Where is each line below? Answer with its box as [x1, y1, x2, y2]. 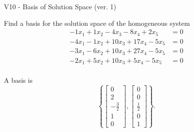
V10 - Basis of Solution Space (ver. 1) [4, 1, 116, 11]
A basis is [4, 75, 33, 85]
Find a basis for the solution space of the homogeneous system [4, 18, 190, 28]
